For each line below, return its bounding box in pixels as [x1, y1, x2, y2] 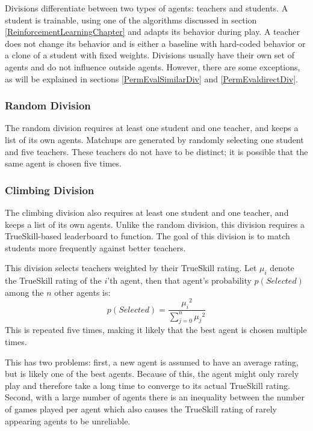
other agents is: [54, 286, 111, 298]
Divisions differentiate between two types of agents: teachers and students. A [5, 2, 288, 14]
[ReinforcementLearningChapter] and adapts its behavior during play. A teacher [5, 25, 300, 38]
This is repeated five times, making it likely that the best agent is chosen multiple [5, 323, 307, 336]
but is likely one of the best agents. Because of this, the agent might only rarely [5, 367, 299, 380]
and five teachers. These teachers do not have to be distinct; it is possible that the [5, 145, 308, 157]
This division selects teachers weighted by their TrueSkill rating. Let [5, 261, 257, 274]
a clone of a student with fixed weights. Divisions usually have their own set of [5, 49, 294, 61]
